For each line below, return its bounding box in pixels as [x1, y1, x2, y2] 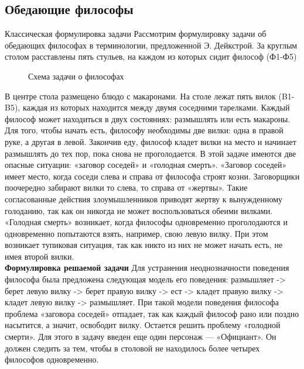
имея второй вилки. [5, 250, 74, 262]
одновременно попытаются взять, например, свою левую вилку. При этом [5, 227, 268, 239]
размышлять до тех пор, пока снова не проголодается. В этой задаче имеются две [5, 147, 296, 159]
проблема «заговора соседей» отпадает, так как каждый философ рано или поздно [5, 307, 299, 319]
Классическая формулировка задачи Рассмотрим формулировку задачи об [5, 27, 267, 40]
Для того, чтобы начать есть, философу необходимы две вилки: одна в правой [5, 124, 283, 136]
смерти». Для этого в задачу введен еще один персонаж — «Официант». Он [5, 330, 276, 343]
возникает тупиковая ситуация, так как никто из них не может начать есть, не [5, 239, 283, 251]
